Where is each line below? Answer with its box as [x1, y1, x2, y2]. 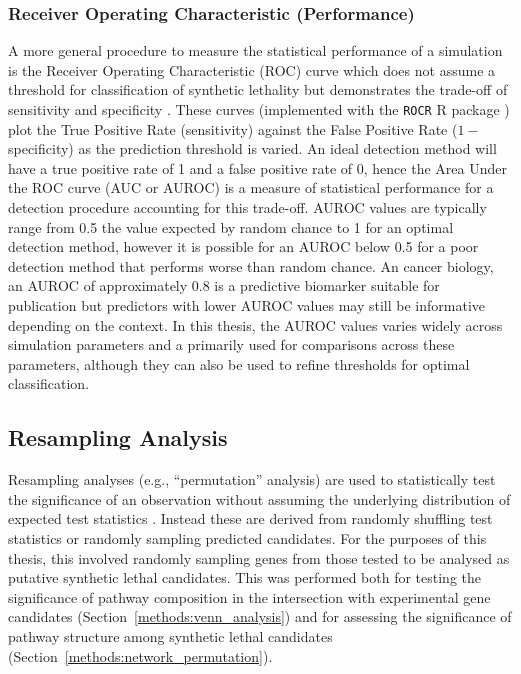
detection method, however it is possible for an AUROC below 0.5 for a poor [8, 236, 479, 257]
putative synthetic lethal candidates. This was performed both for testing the [8, 567, 482, 588]
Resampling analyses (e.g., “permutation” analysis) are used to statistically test [8, 469, 496, 490]
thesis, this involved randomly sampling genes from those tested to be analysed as [8, 547, 510, 568]
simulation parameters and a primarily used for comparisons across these [8, 334, 455, 355]
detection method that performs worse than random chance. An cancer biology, [8, 255, 494, 276]
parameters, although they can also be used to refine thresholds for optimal [8, 353, 470, 374]
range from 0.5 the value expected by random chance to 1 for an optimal [8, 216, 454, 237]
